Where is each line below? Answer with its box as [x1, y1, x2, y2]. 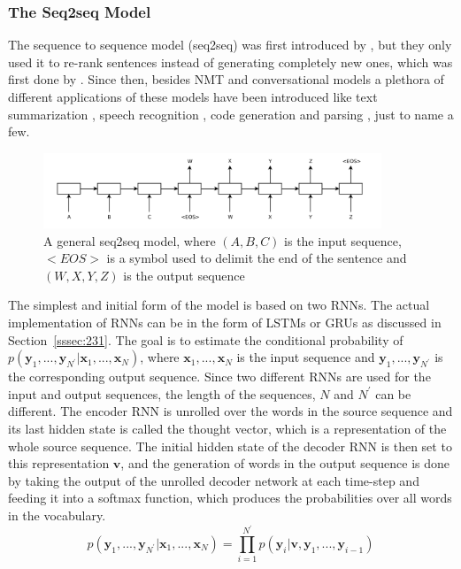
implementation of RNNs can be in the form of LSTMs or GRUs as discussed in [8, 313, 442, 332]
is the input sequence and [236, 348, 375, 366]
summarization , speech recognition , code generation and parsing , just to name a [8, 104, 454, 123]
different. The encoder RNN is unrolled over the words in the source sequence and [8, 402, 453, 420]
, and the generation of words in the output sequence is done [120, 454, 450, 473]
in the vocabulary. [8, 506, 106, 525]
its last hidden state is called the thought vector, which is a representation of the [8, 419, 447, 438]
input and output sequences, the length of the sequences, [8, 384, 316, 403]
